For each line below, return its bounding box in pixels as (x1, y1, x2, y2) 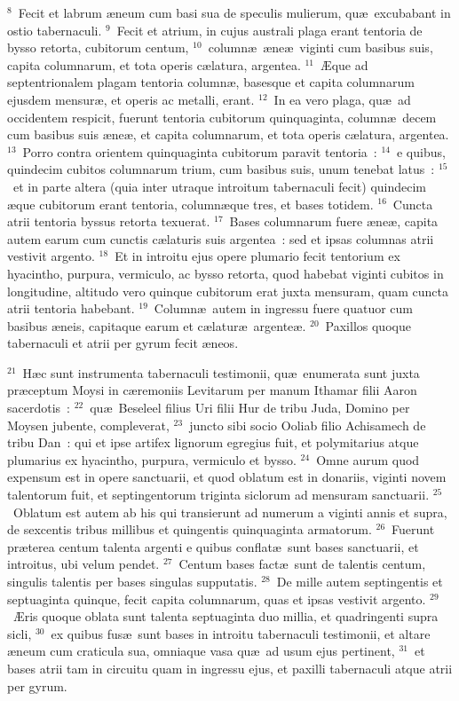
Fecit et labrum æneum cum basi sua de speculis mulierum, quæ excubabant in (18, 4, 451, 21)
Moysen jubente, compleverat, (7, 415, 170, 434)
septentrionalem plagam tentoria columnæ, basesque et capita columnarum (7, 73, 415, 91)
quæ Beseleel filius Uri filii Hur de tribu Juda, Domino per (90, 398, 410, 417)
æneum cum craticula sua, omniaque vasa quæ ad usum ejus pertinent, (7, 642, 395, 660)
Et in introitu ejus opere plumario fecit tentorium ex (115, 247, 400, 265)
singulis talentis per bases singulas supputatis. (7, 572, 257, 590)
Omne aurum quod (316, 450, 420, 469)
